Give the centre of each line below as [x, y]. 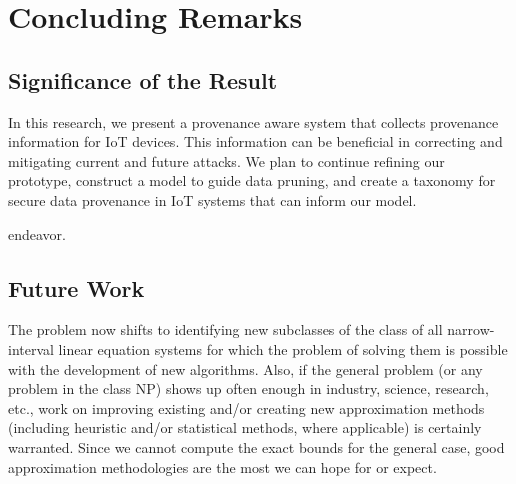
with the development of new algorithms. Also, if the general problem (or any [245, 368]
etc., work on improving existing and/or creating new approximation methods [246, 407]
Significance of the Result [143, 79]
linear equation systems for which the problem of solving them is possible [283, 348]
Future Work [76, 287]
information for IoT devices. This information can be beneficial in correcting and [255, 141]
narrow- [471, 329]
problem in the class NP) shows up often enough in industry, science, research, [248, 388]
